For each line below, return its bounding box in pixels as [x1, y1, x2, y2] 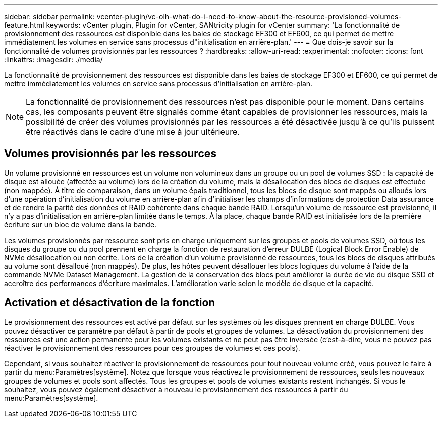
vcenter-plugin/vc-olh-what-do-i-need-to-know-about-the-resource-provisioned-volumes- [96, 12, 402, 21]
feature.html [4, 21, 44, 29]
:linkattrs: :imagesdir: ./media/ [4, 55, 103, 64]
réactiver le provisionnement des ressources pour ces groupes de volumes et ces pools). [4, 343, 300, 352]
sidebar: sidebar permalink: [4, 12, 95, 21]
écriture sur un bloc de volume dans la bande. [4, 220, 157, 229]
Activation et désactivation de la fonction [4, 296, 215, 309]
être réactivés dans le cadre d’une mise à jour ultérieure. [26, 127, 240, 137]
